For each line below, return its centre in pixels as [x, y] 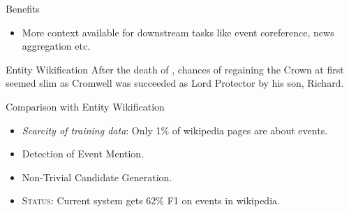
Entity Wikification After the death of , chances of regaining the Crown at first [175, 69]
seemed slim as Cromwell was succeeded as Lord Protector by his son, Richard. [175, 83]
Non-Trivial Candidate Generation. [97, 177]
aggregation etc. [56, 46]
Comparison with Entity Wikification [85, 106]
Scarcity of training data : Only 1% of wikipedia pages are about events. [175, 130]
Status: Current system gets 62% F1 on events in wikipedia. [151, 200]
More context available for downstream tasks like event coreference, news [178, 32]
